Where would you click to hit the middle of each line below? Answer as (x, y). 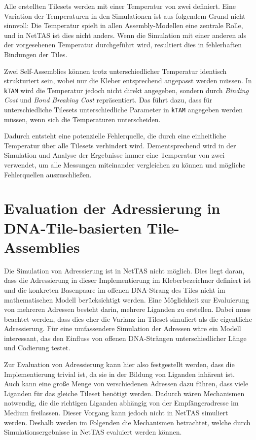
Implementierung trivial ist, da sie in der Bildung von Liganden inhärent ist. (119, 374)
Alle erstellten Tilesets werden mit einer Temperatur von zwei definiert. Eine (120, 6)
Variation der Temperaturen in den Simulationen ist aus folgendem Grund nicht (125, 16)
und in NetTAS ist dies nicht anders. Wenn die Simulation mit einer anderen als (125, 35)
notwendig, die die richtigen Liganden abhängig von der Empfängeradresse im (121, 403)
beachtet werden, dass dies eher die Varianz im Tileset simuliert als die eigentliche (128, 319)
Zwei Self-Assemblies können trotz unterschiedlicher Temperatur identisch (115, 71)
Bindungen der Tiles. (36, 54)
